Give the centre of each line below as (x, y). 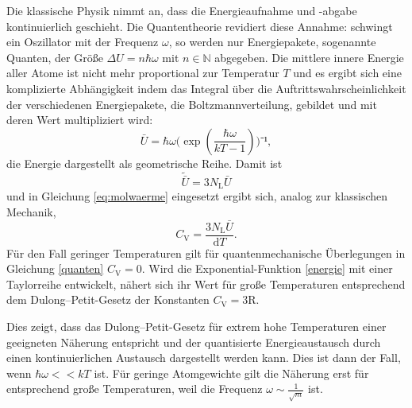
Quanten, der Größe (55, 57)
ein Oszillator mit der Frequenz (83, 42)
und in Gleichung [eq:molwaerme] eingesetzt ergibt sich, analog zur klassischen (197, 196)
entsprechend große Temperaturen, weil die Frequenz (135, 389)
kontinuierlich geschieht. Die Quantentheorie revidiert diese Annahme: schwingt (200, 26)
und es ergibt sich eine (347, 73)
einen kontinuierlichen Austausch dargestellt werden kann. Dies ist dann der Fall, (204, 357)
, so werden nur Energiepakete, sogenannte (272, 42)
